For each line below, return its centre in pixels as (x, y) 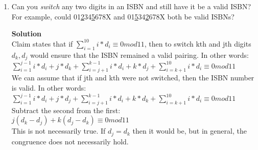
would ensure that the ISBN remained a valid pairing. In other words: (139, 55)
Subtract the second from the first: (66, 110)
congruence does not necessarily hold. (70, 141)
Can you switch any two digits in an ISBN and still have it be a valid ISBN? (131, 6)
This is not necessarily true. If (58, 131)
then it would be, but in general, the (190, 131)
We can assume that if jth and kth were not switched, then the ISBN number (133, 78)
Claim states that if (42, 43)
